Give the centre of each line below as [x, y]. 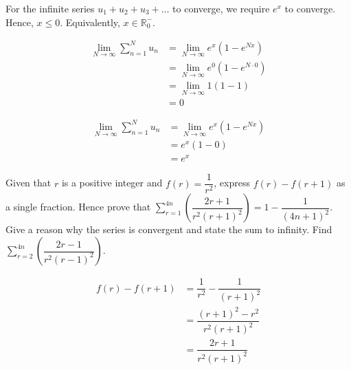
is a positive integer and [112, 183]
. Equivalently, [90, 22]
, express [232, 183]
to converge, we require [221, 8]
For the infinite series [50, 8]
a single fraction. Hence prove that [78, 207]
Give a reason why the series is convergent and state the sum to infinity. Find [169, 229]
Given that [29, 183]
